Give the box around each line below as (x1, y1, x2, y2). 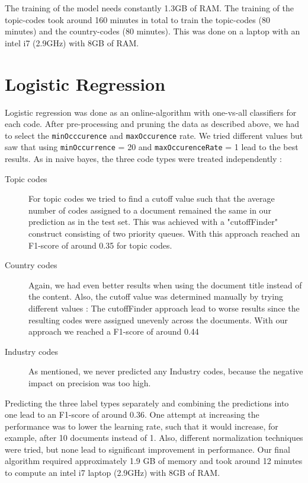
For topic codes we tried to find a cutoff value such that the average (28, 192, 275, 205)
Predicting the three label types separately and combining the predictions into (5, 396, 289, 409)
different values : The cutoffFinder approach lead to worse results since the (28, 301, 300, 314)
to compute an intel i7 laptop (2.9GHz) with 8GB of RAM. (5, 466, 220, 479)
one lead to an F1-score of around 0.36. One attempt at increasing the (5, 408, 259, 421)
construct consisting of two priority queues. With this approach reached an (28, 227, 300, 239)
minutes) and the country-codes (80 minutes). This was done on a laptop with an (5, 25, 300, 37)
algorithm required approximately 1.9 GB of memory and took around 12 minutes (5, 455, 303, 467)
